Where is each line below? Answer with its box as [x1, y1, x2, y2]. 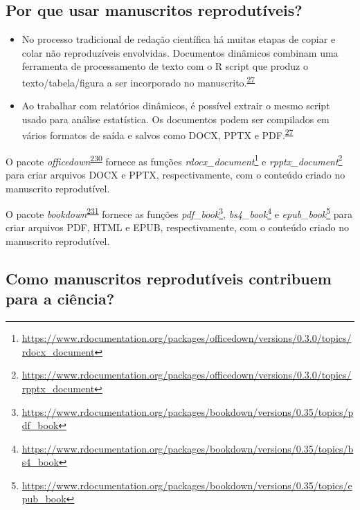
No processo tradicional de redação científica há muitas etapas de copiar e [21, 32, 336, 46]
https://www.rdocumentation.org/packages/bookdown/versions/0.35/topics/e [21, 477, 352, 492]
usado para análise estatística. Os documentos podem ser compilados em [21, 111, 330, 126]
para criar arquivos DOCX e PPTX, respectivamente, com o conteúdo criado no [6, 167, 345, 181]
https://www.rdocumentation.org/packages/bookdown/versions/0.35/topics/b [21, 441, 354, 455]
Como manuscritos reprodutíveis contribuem [6, 267, 332, 289]
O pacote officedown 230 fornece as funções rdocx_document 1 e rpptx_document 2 [6, 152, 343, 168]
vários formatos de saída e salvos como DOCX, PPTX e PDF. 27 [21, 126, 294, 143]
